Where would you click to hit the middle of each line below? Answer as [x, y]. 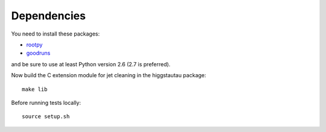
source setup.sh [46, 117]
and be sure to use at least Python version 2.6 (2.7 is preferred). [91, 64]
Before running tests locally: [46, 102]
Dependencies [48, 16]
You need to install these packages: [55, 34]
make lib [35, 89]
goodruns [38, 53]
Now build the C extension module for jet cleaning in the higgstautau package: [109, 75]
